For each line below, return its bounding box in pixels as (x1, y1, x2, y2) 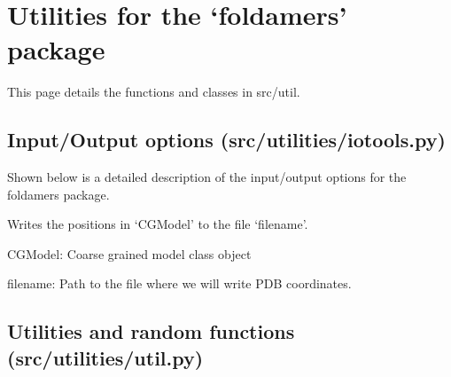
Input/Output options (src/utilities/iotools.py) (7, 126, 446, 153)
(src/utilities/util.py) (7, 343, 204, 371)
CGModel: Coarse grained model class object (7, 244, 252, 263)
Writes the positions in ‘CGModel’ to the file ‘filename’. (7, 215, 308, 233)
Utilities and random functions (7, 318, 295, 345)
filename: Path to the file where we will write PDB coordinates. (7, 274, 352, 293)
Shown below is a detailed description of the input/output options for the (7, 168, 407, 186)
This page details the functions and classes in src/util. (7, 82, 300, 101)
